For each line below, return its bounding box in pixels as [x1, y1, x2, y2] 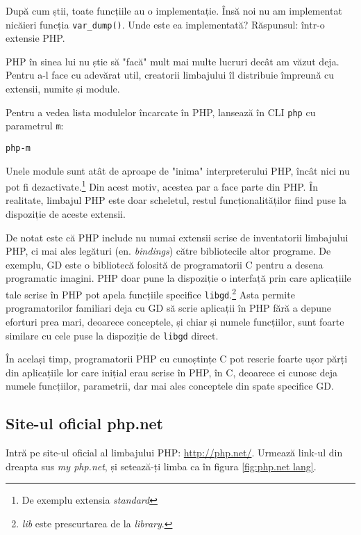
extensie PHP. [6, 31, 65, 45]
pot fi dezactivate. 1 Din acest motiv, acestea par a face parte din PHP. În [6, 177, 318, 193]
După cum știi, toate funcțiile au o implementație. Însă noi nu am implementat [6, 3, 342, 17]
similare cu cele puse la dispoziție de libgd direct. [6, 328, 219, 342]
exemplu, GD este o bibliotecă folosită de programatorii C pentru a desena [6, 257, 324, 271]
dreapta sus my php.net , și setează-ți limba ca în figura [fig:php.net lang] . [6, 458, 317, 473]
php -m [6, 143, 31, 153]
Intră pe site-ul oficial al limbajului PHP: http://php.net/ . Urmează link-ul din [6, 445, 343, 460]
